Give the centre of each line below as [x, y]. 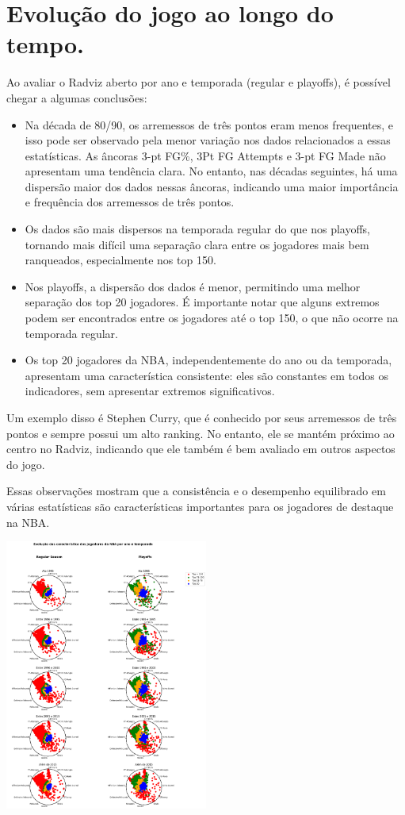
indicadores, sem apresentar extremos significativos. [150, 391]
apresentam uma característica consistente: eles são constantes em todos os [206, 375]
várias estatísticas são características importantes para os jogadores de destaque [200, 506]
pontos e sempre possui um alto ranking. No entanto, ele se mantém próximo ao [201, 433]
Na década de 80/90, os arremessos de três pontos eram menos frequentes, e [209, 124]
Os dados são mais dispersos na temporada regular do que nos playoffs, [198, 229]
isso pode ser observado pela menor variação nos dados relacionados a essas [208, 140]
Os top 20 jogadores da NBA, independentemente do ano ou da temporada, [208, 360]
